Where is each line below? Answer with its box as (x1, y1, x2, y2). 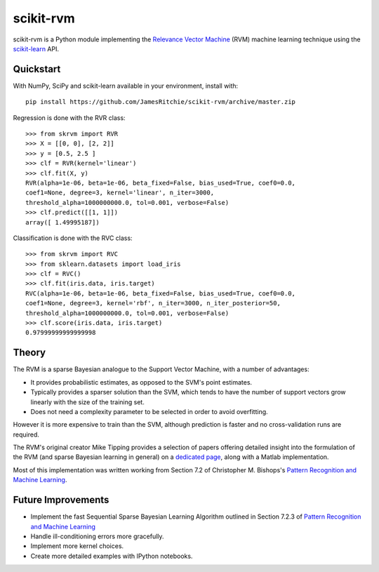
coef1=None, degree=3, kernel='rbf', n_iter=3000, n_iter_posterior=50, (25, 299, 281, 307)
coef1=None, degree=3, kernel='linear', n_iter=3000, (25, 189, 214, 197)
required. (13, 430, 40, 439)
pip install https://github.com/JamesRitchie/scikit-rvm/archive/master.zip (25, 98, 296, 106)
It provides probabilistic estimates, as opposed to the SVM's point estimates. (30, 378, 253, 386)
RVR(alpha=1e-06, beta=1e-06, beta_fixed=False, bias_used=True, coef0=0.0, (25, 179, 296, 187)
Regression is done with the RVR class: (13, 113, 126, 122)
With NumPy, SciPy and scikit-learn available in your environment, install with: (13, 81, 239, 90)
